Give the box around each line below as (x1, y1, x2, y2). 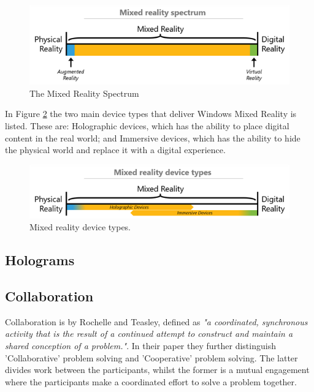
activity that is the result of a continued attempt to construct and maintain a (5, 327, 293, 340)
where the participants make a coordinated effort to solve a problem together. (5, 375, 297, 388)
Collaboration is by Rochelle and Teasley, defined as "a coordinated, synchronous (5, 315, 308, 328)
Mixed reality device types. (29, 221, 131, 233)
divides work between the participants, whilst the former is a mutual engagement (5, 363, 310, 376)
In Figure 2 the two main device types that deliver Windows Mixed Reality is (5, 107, 297, 120)
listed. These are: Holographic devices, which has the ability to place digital (5, 119, 289, 132)
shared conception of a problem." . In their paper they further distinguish (5, 339, 276, 352)
